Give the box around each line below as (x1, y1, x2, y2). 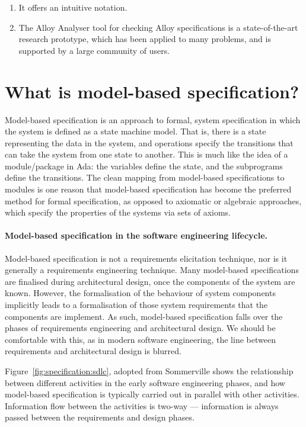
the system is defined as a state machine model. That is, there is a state (5, 125, 266, 137)
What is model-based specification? (5, 79, 299, 103)
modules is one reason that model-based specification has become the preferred (5, 183, 292, 195)
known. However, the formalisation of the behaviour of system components (5, 287, 276, 299)
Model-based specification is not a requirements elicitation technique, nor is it (5, 252, 288, 264)
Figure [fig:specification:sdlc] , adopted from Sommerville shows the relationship (5, 364, 294, 377)
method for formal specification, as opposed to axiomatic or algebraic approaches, (5, 194, 302, 207)
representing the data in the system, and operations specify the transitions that (5, 136, 294, 149)
